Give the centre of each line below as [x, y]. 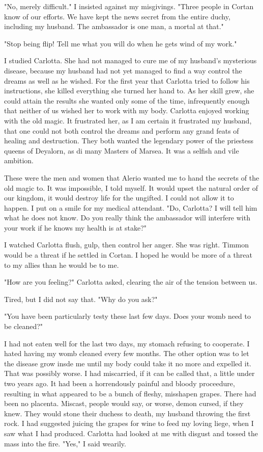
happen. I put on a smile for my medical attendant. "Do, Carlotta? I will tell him [131, 207]
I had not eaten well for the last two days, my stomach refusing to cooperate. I [127, 343]
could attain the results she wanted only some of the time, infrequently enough [127, 100]
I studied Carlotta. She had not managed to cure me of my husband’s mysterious [130, 60]
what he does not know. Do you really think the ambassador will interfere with [127, 218]
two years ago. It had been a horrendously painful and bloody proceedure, [120, 383]
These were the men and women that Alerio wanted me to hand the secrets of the [132, 177]
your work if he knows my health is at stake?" [76, 227]
